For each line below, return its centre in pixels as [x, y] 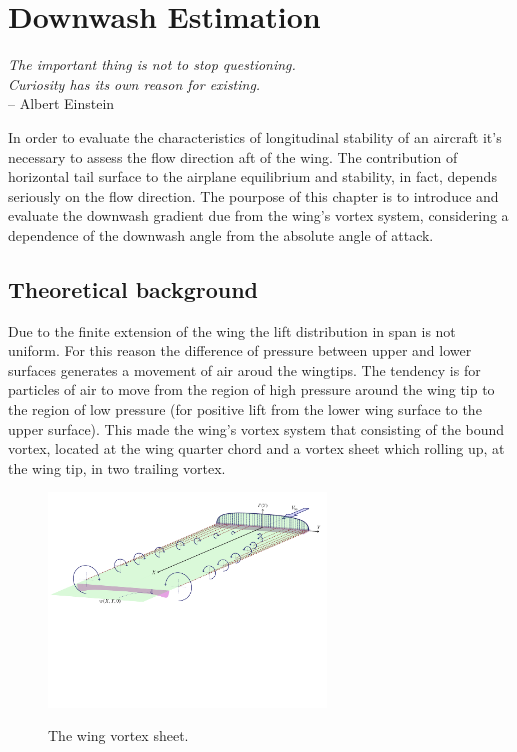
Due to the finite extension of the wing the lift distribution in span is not [232, 330]
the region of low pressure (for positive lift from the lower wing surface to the [245, 409]
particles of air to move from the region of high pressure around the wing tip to [251, 389]
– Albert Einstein [61, 103]
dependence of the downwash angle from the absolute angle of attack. [221, 234]
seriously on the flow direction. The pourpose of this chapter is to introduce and [253, 195]
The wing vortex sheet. [118, 735]
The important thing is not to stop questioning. [152, 64]
